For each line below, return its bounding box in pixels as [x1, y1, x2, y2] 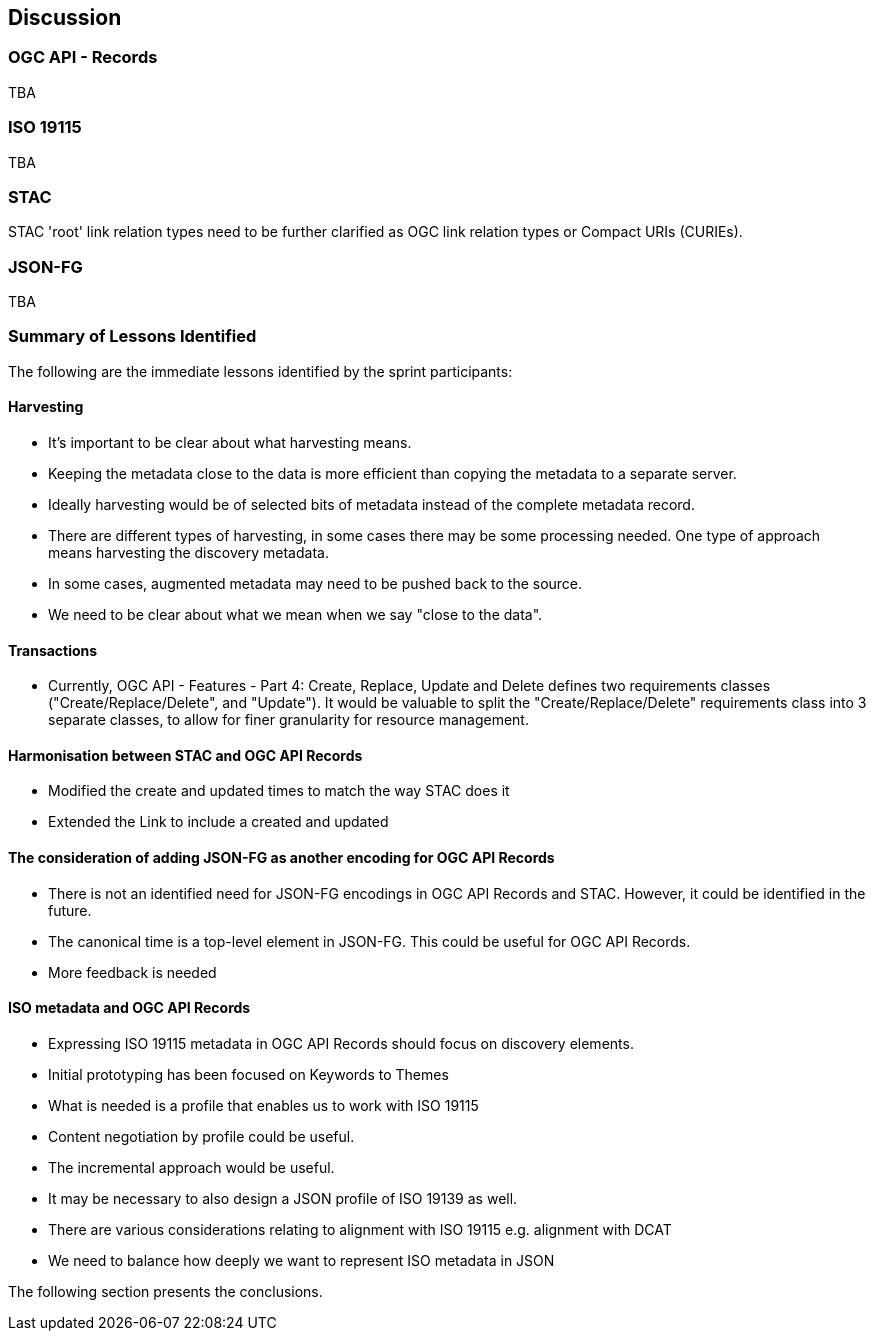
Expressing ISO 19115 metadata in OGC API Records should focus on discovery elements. [48, 1034, 634, 1052]
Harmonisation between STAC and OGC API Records [8, 746, 363, 764]
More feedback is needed [48, 963, 217, 981]
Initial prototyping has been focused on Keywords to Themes [48, 1065, 449, 1083]
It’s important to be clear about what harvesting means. [48, 434, 412, 452]
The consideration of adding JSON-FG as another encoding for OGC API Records [8, 849, 555, 867]
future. [48, 901, 92, 919]
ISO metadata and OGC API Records [8, 999, 251, 1017]
